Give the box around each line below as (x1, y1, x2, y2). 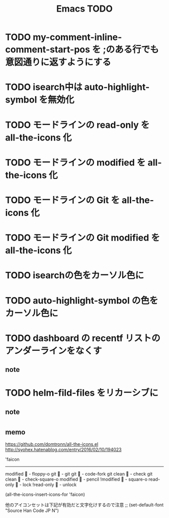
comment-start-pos (5, 44, 91, 56)
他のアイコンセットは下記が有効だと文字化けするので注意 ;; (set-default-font (5, 502, 164, 508)
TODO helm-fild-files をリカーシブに (5, 387, 158, 399)
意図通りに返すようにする (5, 57, 112, 68)
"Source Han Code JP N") (5, 507, 59, 513)
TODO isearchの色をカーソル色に (5, 270, 144, 281)
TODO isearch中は (5, 81, 82, 93)
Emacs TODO (56, 3, 113, 15)
